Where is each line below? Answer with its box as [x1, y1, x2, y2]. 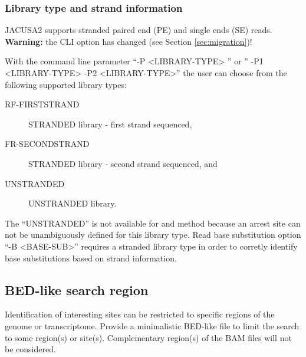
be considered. [5, 343, 56, 355]
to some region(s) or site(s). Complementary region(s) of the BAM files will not [5, 331, 292, 343]
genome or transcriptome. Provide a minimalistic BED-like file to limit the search [5, 319, 300, 332]
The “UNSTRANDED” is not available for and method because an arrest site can [5, 217, 301, 229]
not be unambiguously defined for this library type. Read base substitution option [5, 228, 301, 241]
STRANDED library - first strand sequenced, [28, 117, 192, 130]
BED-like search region [5, 280, 149, 299]
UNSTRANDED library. [28, 197, 117, 209]
